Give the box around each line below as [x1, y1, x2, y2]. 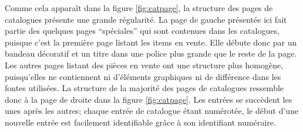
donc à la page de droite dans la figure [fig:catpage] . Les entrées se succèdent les [5, 93, 292, 105]
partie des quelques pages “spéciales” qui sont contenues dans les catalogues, [5, 25, 280, 37]
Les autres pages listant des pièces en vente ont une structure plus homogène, [5, 58, 284, 71]
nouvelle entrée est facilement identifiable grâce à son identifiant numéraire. [5, 116, 276, 128]
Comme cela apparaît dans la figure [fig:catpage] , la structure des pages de [5, 2, 273, 13]
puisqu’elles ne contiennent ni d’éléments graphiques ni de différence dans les [5, 70, 281, 82]
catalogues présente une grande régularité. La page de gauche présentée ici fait [5, 13, 287, 25]
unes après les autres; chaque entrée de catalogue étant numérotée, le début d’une [5, 105, 299, 117]
